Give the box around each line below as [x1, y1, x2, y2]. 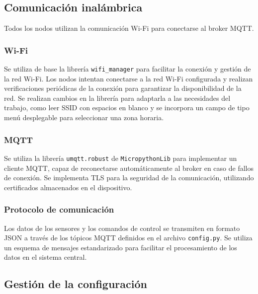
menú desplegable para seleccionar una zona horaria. [4, 112, 164, 123]
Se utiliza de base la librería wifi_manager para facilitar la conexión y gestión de [4, 64, 251, 74]
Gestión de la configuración [4, 276, 147, 292]
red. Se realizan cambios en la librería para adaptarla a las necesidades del [4, 92, 231, 103]
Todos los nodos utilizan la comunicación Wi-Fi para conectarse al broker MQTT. [4, 23, 254, 33]
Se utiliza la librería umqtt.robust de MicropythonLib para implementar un [4, 152, 237, 163]
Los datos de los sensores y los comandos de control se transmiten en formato [4, 222, 240, 233]
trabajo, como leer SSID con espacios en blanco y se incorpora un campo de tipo [4, 102, 250, 113]
